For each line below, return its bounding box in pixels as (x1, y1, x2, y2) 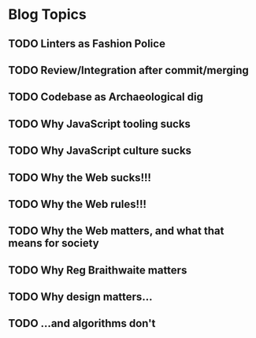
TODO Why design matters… (8, 290, 153, 304)
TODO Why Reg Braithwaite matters (8, 263, 187, 277)
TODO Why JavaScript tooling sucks (8, 117, 191, 131)
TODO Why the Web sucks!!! (8, 171, 152, 184)
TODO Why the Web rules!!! (8, 197, 147, 210)
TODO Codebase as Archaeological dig (8, 91, 203, 104)
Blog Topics (8, 6, 87, 24)
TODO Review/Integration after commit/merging (8, 63, 250, 76)
